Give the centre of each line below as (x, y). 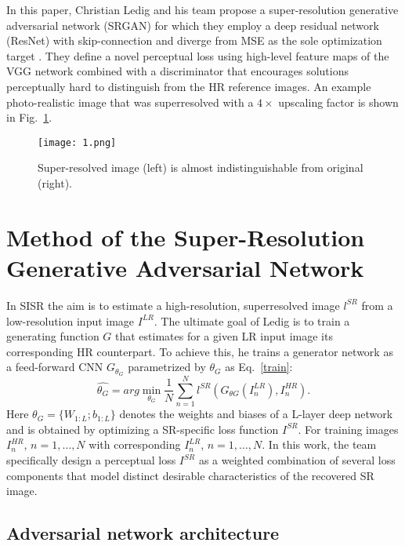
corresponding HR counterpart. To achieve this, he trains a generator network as (200, 351)
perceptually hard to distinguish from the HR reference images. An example (189, 86)
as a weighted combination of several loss (297, 460)
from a (377, 305)
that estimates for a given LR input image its (224, 336)
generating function (53, 336)
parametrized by (167, 367)
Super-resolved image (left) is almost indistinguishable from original (201, 167)
